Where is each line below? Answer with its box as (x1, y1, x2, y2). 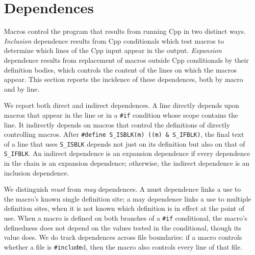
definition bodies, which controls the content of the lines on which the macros (4, 64, 237, 75)
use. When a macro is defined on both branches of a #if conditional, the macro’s (4, 213, 248, 223)
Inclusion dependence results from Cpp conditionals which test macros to (4, 35, 224, 46)
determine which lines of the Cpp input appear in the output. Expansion (4, 45, 222, 55)
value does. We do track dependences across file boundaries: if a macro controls (4, 232, 242, 242)
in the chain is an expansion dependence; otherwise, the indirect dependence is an (4, 158, 250, 168)
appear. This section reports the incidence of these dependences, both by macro (4, 74, 243, 84)
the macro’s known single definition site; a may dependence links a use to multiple (4, 193, 252, 204)
